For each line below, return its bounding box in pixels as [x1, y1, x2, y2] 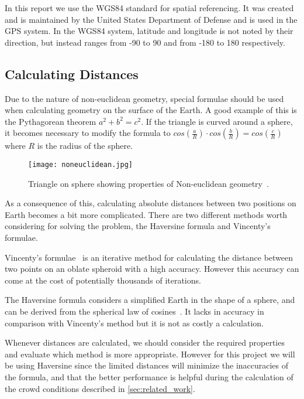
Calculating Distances [5, 64, 139, 83]
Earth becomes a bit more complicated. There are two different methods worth [5, 208, 288, 220]
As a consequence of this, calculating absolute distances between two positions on [5, 197, 296, 209]
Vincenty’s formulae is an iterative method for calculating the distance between [5, 251, 293, 263]
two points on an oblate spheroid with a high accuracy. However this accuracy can [5, 262, 299, 275]
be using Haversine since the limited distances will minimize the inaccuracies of [5, 359, 289, 371]
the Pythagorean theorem [5, 115, 96, 127]
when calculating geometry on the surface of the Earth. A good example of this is [5, 104, 297, 116]
